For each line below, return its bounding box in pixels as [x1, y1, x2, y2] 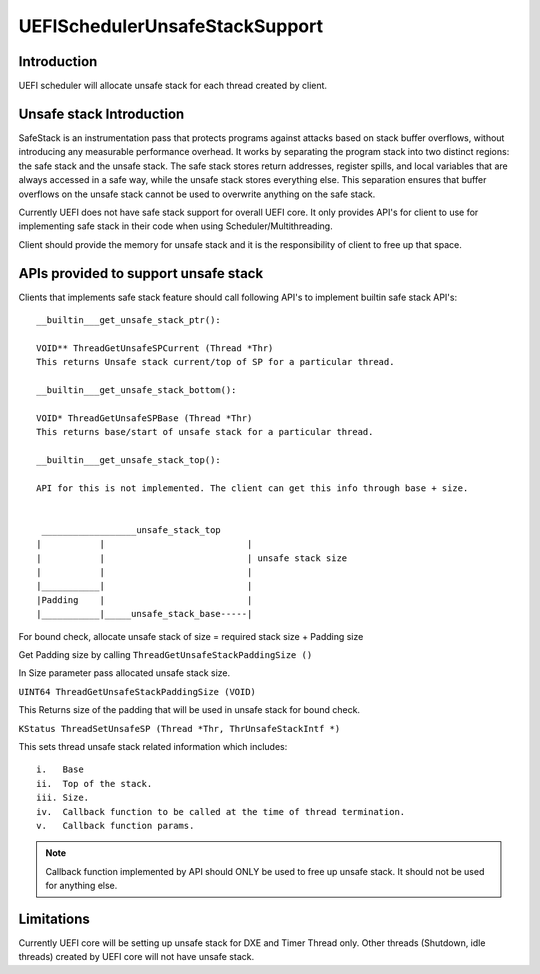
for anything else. [45, 880, 118, 892]
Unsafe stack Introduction [18, 105, 185, 122]
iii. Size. [36, 792, 90, 804]
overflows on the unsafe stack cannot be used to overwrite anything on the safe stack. [18, 188, 376, 200]
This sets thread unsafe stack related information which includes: [18, 740, 288, 752]
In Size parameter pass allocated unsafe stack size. [18, 667, 231, 679]
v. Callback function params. [36, 820, 195, 831]
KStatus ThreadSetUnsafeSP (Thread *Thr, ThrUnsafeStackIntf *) [18, 723, 341, 734]
